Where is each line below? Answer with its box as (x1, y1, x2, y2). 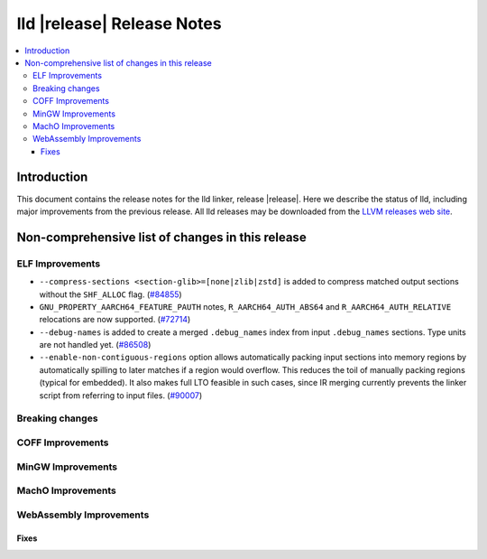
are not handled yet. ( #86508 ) (39, 340, 152, 350)
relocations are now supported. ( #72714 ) (39, 314, 191, 325)
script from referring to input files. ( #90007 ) (39, 389, 203, 401)
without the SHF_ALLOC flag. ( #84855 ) (39, 289, 182, 300)
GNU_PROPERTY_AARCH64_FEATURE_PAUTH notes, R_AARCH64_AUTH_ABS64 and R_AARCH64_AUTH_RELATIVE (39, 301, 452, 312)
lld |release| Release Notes (16, 14, 222, 33)
